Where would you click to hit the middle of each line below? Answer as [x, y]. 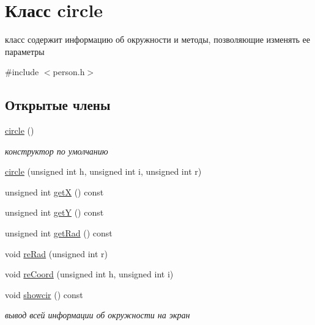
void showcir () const [44, 294]
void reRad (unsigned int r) [56, 253]
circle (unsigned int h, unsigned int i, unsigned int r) [103, 171]
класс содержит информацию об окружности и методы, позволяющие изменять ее [157, 39]
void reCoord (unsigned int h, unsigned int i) [89, 274]
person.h [69, 72]
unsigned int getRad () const [59, 233]
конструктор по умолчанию [57, 151]
